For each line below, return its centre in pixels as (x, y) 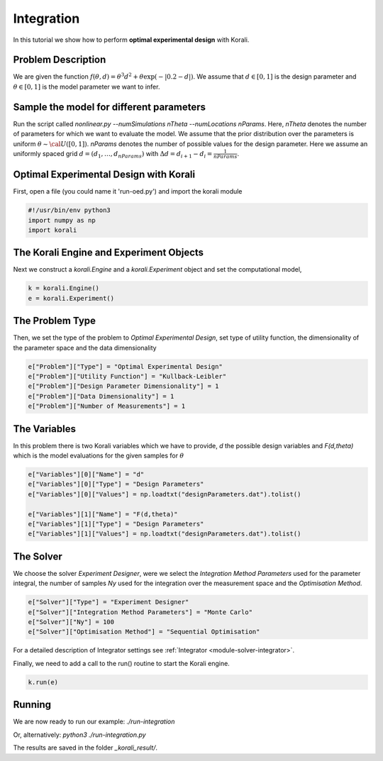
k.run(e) (43, 682)
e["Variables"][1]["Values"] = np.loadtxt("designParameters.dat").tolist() (165, 534)
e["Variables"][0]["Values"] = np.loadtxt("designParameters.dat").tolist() (165, 494)
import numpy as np (62, 220)
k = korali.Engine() (63, 288)
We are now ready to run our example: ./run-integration (94, 722)
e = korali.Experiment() (71, 298)
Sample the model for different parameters (109, 107)
